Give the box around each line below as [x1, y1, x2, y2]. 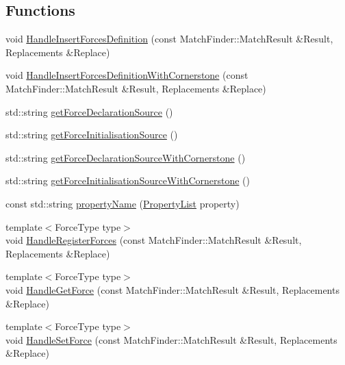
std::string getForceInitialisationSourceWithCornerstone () [5, 173, 250, 188]
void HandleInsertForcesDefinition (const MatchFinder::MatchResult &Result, [5, 32, 333, 46]
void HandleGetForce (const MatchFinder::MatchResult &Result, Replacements [5, 282, 340, 297]
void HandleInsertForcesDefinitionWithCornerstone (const [5, 68, 248, 82]
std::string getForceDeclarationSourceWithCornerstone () [5, 150, 246, 164]
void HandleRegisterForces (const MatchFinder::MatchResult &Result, [5, 233, 302, 247]
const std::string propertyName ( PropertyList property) [5, 196, 240, 210]
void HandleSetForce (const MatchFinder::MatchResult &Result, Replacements [5, 332, 337, 347]
